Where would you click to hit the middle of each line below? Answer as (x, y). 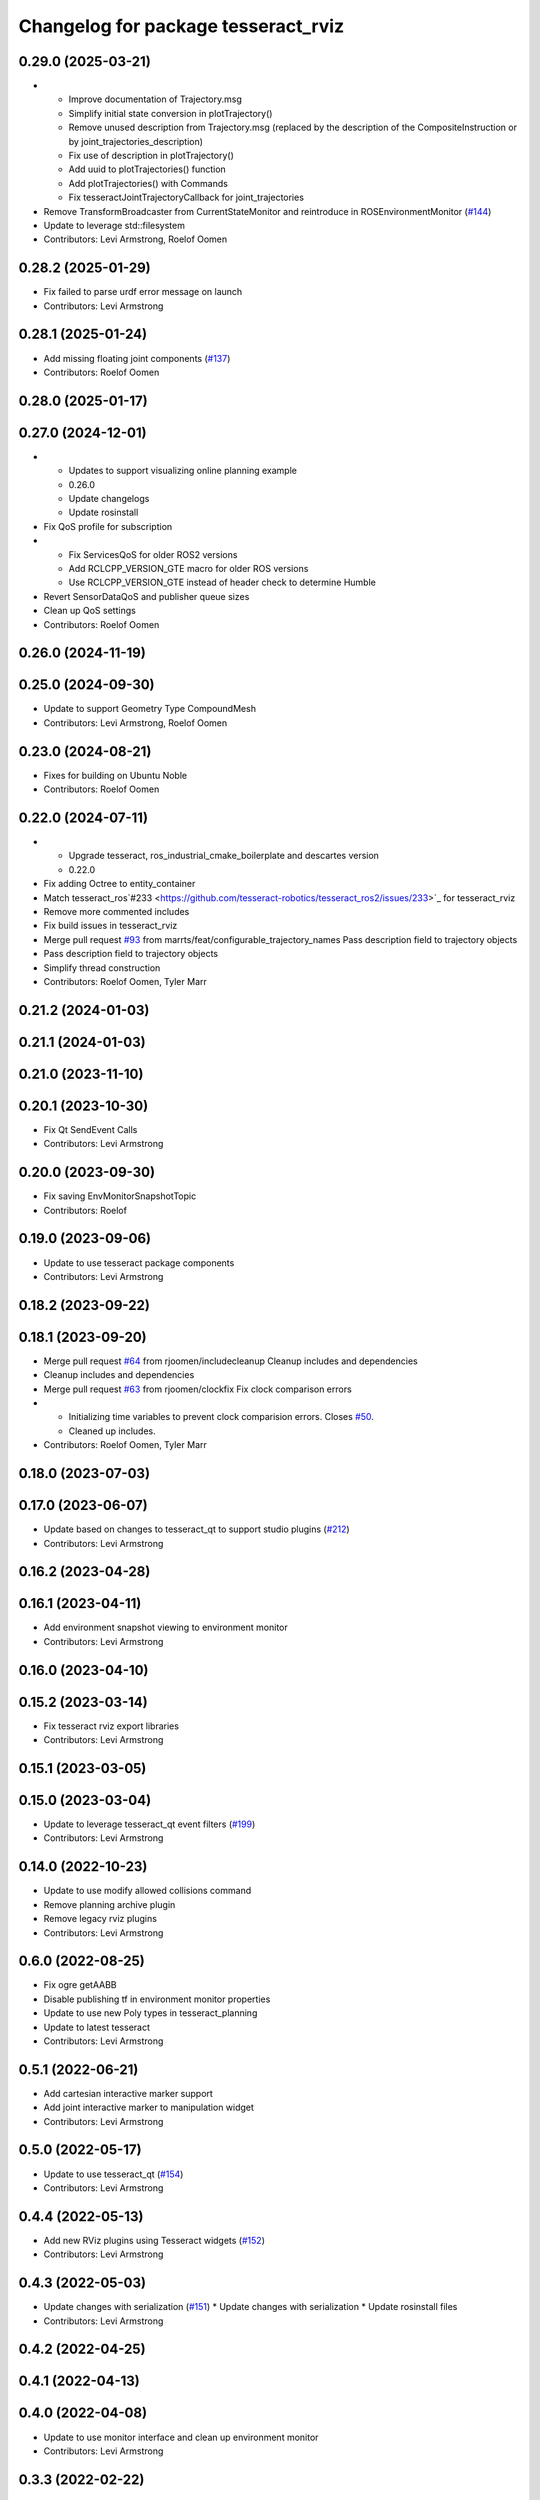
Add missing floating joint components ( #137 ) (137, 358)
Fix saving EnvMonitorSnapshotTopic (120, 1196)
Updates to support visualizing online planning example (182, 471)
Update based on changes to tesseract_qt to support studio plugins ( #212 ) (196, 1529)
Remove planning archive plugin (109, 1904)
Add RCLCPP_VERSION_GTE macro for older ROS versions (188, 568)
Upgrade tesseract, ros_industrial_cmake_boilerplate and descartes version (224, 856)
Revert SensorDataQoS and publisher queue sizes (146, 596)
